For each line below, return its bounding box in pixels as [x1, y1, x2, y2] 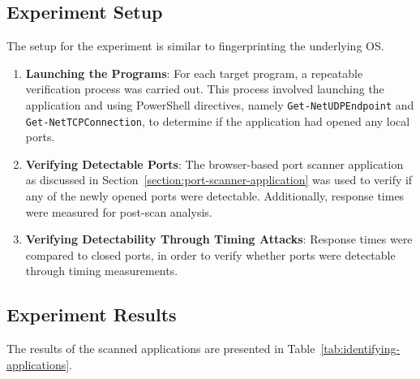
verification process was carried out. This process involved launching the [25, 80, 384, 97]
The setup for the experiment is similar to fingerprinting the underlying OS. [6, 37, 384, 54]
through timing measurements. [25, 262, 178, 279]
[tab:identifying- [320, 340, 401, 357]
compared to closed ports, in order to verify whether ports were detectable [25, 246, 396, 263]
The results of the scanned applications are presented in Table [6, 340, 315, 357]
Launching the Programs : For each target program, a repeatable [25, 64, 363, 81]
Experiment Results [6, 302, 177, 327]
